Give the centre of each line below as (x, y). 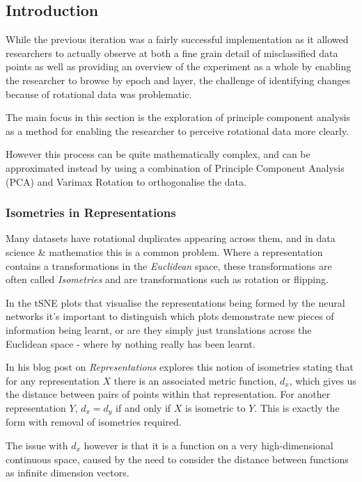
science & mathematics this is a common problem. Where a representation (164, 251)
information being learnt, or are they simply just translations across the (159, 329)
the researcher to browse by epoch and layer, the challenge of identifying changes (178, 80)
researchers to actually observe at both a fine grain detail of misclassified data (172, 53)
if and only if (143, 407)
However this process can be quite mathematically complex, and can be (158, 154)
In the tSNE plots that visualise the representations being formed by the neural (175, 302)
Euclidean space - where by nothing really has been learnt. (131, 343)
